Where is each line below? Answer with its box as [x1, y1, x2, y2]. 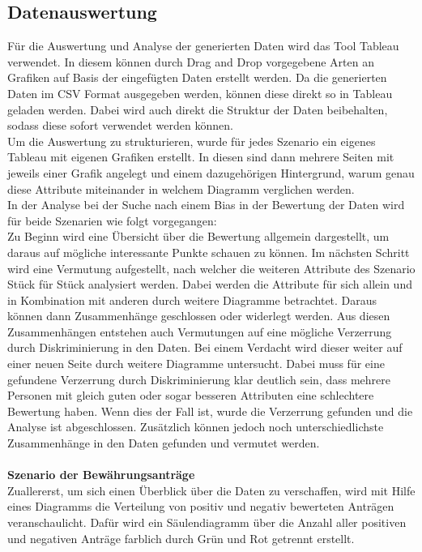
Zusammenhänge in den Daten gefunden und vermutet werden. [7, 434, 320, 451]
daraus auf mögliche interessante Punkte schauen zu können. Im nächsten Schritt [7, 243, 410, 260]
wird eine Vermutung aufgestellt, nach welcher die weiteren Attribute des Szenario [7, 259, 416, 276]
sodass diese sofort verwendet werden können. [7, 117, 233, 134]
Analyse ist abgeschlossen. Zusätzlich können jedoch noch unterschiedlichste [7, 418, 384, 435]
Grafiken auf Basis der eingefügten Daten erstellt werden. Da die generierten [7, 69, 387, 86]
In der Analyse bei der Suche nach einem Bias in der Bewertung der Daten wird [7, 196, 405, 213]
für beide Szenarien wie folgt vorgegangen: [7, 212, 217, 229]
